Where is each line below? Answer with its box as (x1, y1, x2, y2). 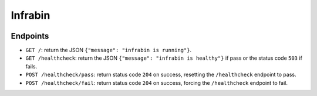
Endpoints (11, 31, 49, 41)
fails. (25, 63, 38, 70)
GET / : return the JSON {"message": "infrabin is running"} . (25, 47, 192, 54)
